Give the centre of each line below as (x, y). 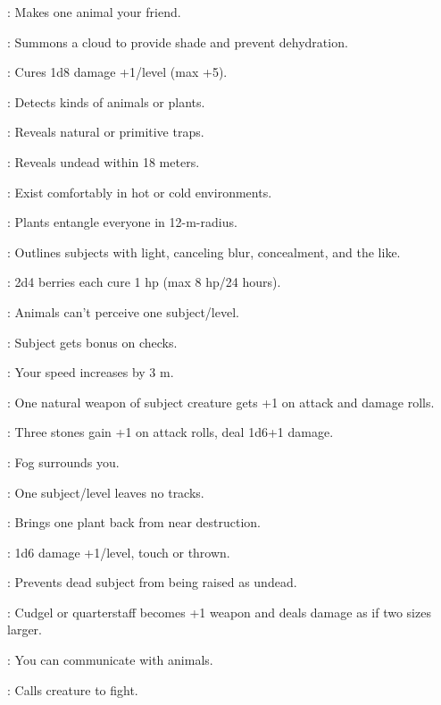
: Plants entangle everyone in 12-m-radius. (122, 222)
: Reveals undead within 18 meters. (104, 161)
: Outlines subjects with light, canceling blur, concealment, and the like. (204, 252)
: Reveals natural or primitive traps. (106, 132)
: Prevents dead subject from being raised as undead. (152, 582)
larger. (25, 629)
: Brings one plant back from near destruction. (134, 522)
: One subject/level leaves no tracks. (106, 492)
